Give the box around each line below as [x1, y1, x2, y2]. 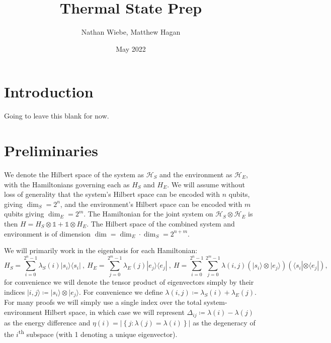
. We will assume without [167, 179, 245, 189]
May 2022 [116, 43, 146, 54]
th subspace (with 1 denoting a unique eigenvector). [18, 327, 178, 339]
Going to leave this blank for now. [4, 110, 109, 121]
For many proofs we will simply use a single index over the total [4, 297, 202, 307]
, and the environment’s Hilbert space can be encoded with [60, 198, 242, 209]
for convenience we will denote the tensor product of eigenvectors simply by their [4, 277, 254, 287]
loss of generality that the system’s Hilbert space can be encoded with [4, 189, 220, 199]
